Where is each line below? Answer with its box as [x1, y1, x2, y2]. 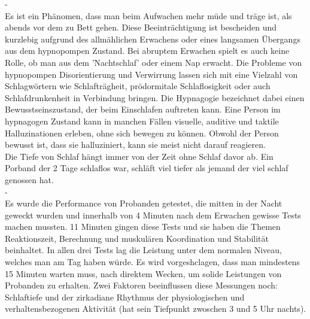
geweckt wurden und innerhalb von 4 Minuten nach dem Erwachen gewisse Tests [5, 208, 301, 221]
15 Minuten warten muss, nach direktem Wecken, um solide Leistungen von [5, 267, 282, 279]
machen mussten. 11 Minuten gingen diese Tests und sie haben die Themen [5, 220, 281, 233]
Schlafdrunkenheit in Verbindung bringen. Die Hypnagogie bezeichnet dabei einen [5, 91, 305, 104]
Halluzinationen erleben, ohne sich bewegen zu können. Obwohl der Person [5, 126, 279, 139]
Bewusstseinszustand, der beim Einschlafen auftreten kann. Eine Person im [5, 103, 281, 116]
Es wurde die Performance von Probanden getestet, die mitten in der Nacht [5, 197, 282, 209]
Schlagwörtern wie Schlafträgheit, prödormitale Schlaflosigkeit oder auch [5, 80, 271, 92]
